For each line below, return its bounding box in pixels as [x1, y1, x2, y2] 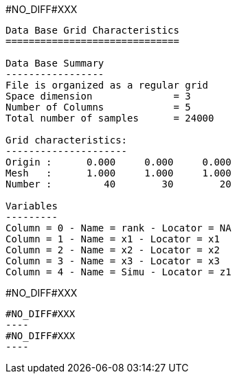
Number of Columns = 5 [5, 102, 191, 113]
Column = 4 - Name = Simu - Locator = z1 [5, 266, 232, 277]
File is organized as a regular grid [5, 80, 209, 91]
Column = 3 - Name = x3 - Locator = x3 [5, 255, 220, 266]
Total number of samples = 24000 [5, 113, 214, 124]
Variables [5, 200, 58, 211]
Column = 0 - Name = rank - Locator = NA [5, 222, 232, 233]
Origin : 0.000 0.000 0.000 [5, 157, 232, 168]
